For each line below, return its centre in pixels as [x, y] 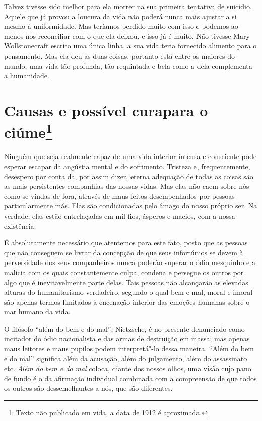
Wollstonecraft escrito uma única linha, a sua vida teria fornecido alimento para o [130, 46]
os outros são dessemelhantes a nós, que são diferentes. [88, 388]
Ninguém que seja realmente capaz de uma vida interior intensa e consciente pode [130, 156]
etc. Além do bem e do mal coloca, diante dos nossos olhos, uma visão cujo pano [128, 368]
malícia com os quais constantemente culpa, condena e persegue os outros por [124, 272]
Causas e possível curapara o [106, 110]
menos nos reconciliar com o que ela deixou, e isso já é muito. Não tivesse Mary [127, 36]
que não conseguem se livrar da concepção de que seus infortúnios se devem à [124, 252]
